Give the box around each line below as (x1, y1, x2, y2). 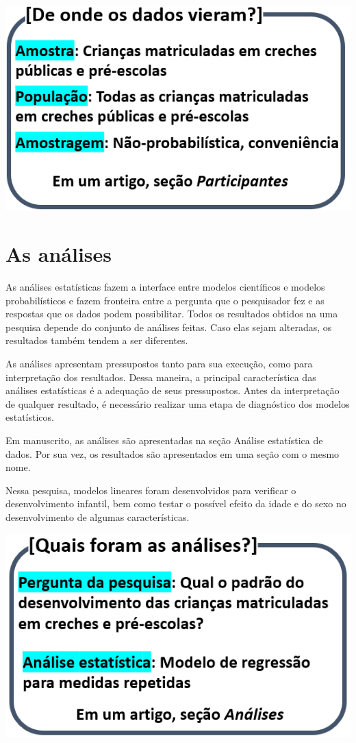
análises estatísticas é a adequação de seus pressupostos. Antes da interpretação (5, 383, 340, 398)
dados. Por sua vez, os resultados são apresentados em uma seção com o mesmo (5, 446, 340, 461)
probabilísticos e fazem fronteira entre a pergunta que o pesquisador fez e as (5, 293, 325, 307)
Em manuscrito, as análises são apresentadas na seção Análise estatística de (5, 433, 323, 447)
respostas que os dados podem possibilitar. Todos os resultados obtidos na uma (5, 306, 338, 321)
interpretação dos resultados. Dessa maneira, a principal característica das (5, 369, 316, 384)
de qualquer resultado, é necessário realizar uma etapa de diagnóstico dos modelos (5, 396, 350, 411)
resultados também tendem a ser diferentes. (5, 333, 188, 348)
